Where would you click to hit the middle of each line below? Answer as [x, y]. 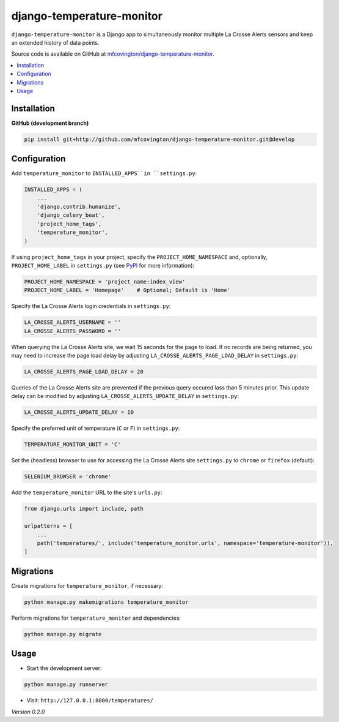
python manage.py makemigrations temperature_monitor [106, 602]
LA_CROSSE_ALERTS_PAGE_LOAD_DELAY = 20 [84, 372]
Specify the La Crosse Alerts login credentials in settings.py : [91, 306]
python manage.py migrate [63, 634]
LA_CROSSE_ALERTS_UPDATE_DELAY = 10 [79, 412]
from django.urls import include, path [84, 509]
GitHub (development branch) [50, 123]
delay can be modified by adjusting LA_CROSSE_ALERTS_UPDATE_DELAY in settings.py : [125, 396]
